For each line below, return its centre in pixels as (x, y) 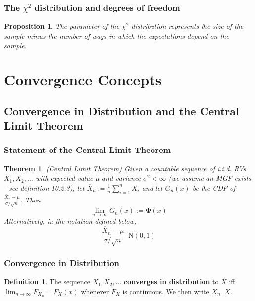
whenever (95, 291)
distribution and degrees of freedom (107, 7)
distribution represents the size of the (187, 26)
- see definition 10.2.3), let (44, 187)
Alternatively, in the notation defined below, (70, 221)
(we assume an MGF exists (210, 178)
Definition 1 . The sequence (47, 281)
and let (152, 187)
